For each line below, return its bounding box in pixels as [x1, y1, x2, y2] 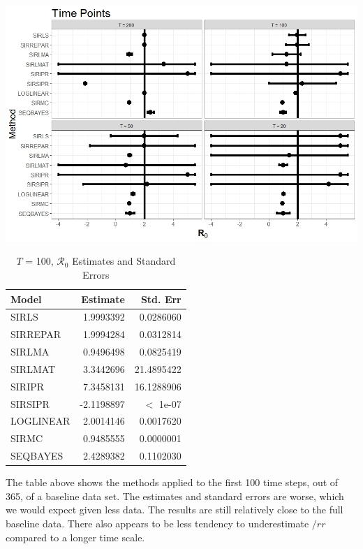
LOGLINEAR [10, 413, 71, 428]
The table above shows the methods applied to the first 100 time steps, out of [6, 475, 339, 490]
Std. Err [140, 291, 181, 306]
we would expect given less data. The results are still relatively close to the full [6, 502, 343, 517]
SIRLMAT [10, 361, 56, 376]
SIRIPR [10, 379, 45, 393]
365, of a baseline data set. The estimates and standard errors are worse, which [6, 488, 344, 503]
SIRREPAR [10, 327, 61, 342]
